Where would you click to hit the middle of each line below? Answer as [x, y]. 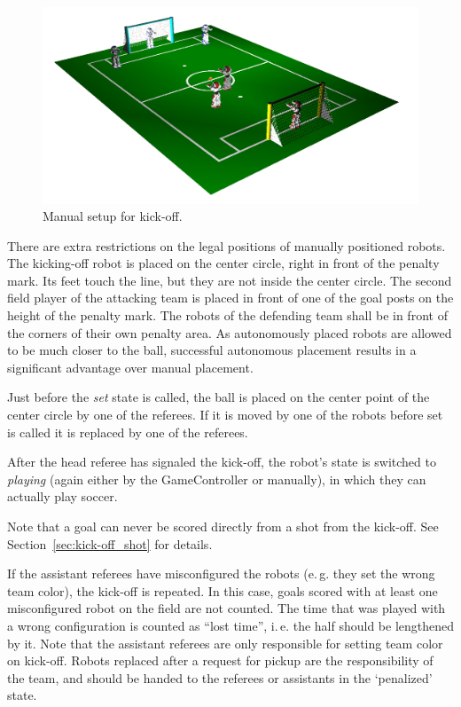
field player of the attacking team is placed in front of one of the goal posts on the [230, 298]
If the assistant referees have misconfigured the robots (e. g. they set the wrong [221, 573]
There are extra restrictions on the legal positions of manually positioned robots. [227, 245]
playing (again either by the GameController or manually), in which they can [217, 479]
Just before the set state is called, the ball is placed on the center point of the [219, 397]
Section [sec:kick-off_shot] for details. [110, 543]
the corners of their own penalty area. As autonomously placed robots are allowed [230, 332]
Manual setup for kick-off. [113, 216]
